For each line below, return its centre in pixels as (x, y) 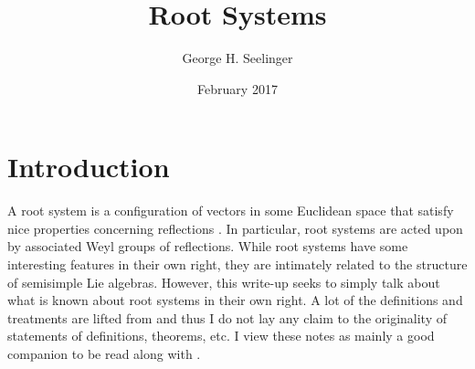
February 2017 (237, 88)
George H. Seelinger (237, 58)
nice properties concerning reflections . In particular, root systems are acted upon (235, 228)
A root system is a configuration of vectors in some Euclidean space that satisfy (231, 211)
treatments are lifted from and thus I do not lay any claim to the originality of (227, 317)
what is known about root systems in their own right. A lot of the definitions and (235, 300)
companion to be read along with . (104, 353)
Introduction (89, 167)
